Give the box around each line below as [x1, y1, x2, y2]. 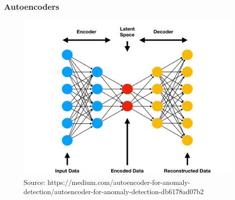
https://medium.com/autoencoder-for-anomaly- [47, 177, 190, 187]
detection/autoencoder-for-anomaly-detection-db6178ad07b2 [23, 186, 204, 197]
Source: [23, 177, 46, 187]
